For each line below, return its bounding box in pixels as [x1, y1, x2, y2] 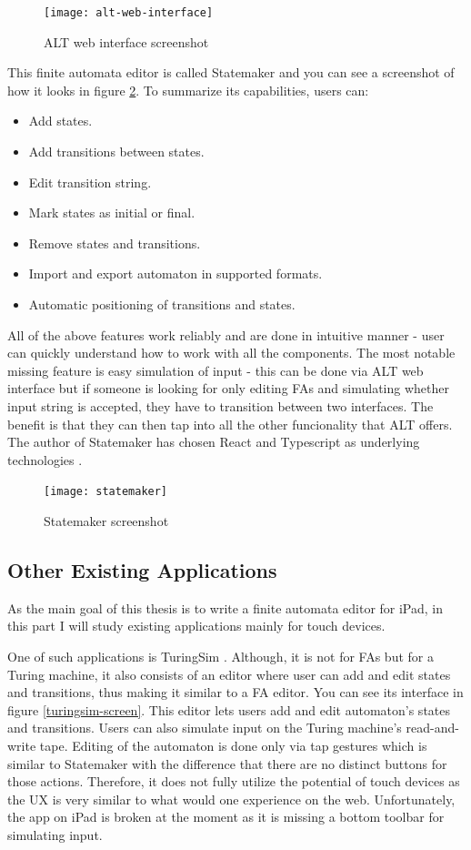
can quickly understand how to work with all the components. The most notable [7, 343, 456, 362]
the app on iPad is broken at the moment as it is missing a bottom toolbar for [7, 807, 445, 826]
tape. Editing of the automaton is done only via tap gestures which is [39, 735, 427, 754]
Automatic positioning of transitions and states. [28, 295, 296, 313]
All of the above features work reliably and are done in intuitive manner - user [7, 325, 445, 344]
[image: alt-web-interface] [44, 6, 214, 19]
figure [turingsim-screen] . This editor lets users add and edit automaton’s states [7, 700, 451, 719]
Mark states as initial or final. [28, 203, 195, 222]
